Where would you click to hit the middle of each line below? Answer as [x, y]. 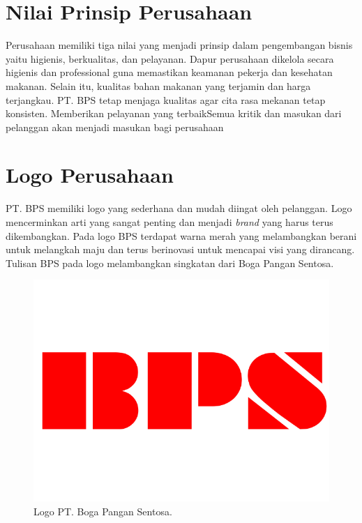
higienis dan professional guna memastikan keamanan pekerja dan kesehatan [169, 72]
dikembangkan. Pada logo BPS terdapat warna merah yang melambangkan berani [181, 235]
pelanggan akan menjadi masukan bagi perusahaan [115, 127]
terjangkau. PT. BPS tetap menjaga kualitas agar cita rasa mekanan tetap [166, 99]
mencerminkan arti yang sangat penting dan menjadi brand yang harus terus [169, 222]
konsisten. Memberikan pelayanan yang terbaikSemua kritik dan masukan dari [174, 113]
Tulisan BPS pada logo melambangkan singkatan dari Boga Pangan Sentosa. [170, 263]
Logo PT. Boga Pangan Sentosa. [103, 511]
